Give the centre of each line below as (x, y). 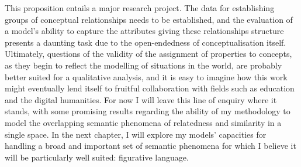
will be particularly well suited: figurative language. (97, 157)
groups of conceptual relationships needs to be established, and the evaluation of (149, 19)
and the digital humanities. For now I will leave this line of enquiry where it (141, 99)
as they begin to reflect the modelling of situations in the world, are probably (143, 65)
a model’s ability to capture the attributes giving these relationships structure (144, 31)
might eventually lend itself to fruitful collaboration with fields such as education (150, 88)
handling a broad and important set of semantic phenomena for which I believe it (150, 146)
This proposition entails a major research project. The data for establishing (140, 8)
